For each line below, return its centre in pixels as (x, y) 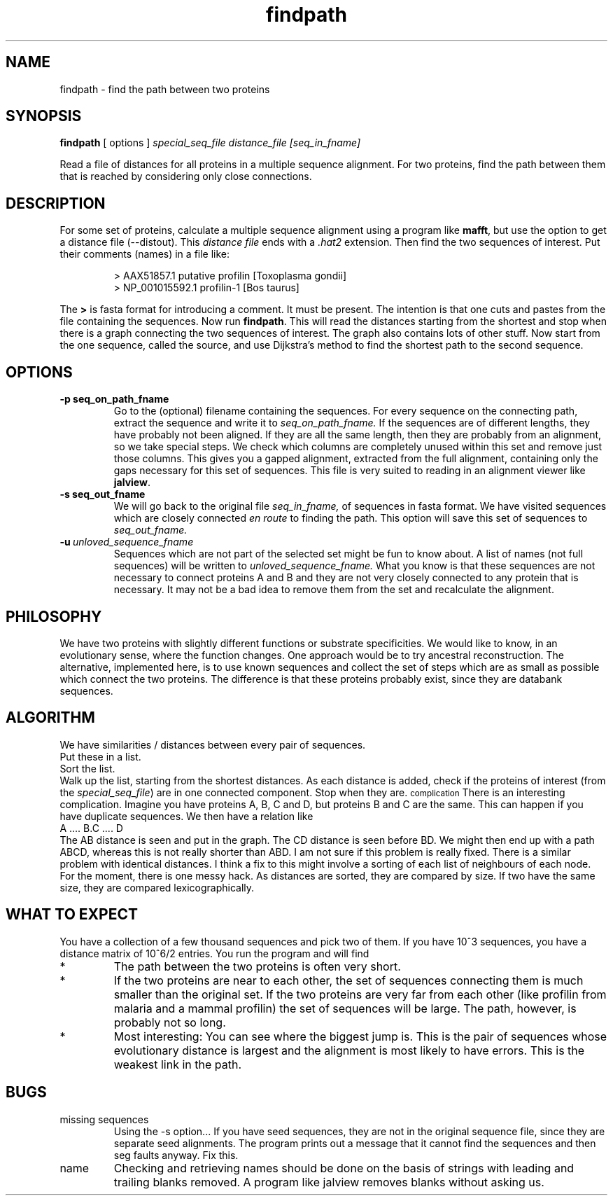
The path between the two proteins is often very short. (257, 966)
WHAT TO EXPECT (72, 915)
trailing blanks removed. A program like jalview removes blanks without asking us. (329, 1182)
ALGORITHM (50, 718)
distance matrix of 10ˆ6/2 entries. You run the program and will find (214, 953)
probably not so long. (170, 1022)
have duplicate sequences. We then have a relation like (186, 816)
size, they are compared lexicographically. (157, 887)
